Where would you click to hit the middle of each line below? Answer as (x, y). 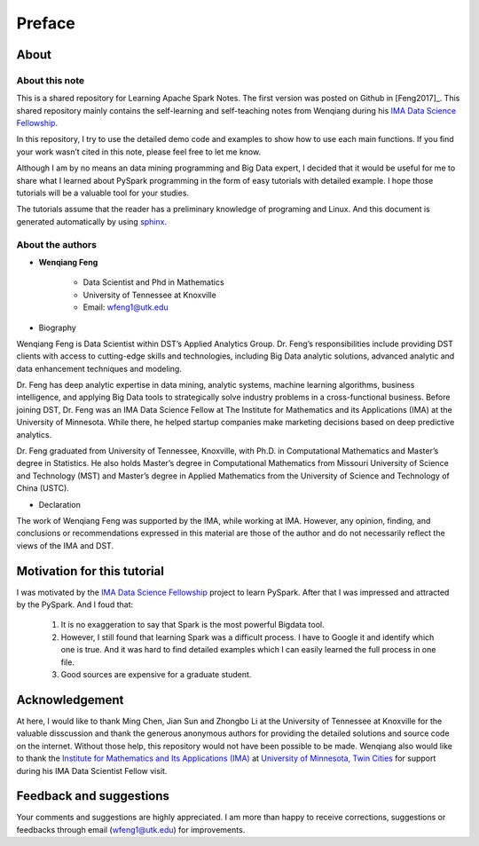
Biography (58, 328)
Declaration (60, 504)
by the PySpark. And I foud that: (75, 605)
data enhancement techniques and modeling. (99, 368)
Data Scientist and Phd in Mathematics (154, 282)
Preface (46, 23)
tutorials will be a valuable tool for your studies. (103, 193)
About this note (51, 80)
